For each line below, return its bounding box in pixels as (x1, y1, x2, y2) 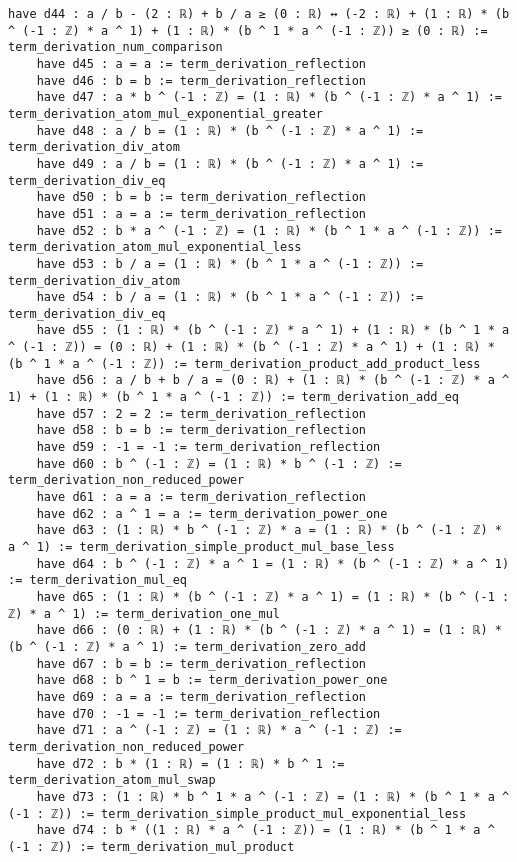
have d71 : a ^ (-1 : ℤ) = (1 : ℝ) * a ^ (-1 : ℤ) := (36, 723, 402, 738)
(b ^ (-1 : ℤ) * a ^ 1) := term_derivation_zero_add (8, 639, 366, 654)
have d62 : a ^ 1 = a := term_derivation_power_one (36, 506, 388, 521)
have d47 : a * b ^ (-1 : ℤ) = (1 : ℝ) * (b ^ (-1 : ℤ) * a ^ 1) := (36, 90, 502, 105)
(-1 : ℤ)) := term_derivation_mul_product (8, 839, 295, 854)
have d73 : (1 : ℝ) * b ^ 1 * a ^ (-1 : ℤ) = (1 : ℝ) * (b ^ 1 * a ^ (36, 789, 510, 804)
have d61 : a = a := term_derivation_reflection (36, 490, 366, 505)
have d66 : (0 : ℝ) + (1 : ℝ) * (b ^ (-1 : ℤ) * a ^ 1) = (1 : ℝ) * (36, 623, 502, 638)
